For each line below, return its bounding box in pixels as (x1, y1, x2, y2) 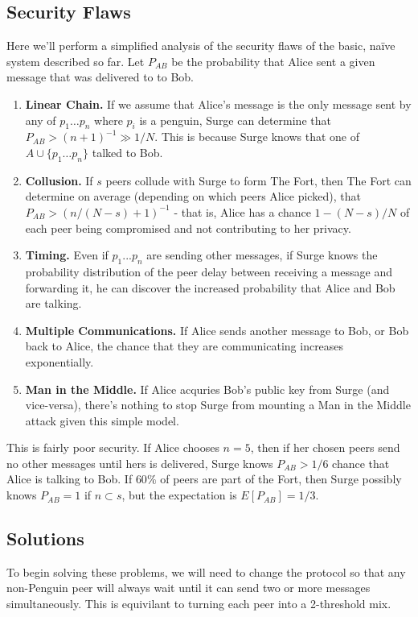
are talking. (25, 295, 82, 312)
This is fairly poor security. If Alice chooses (6, 439, 219, 456)
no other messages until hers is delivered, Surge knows (6, 454, 273, 471)
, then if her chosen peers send (250, 439, 400, 456)
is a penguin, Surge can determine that (139, 111, 331, 128)
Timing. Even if (25, 246, 109, 263)
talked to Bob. (92, 143, 163, 160)
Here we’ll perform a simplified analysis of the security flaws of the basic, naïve (6, 37, 395, 54)
